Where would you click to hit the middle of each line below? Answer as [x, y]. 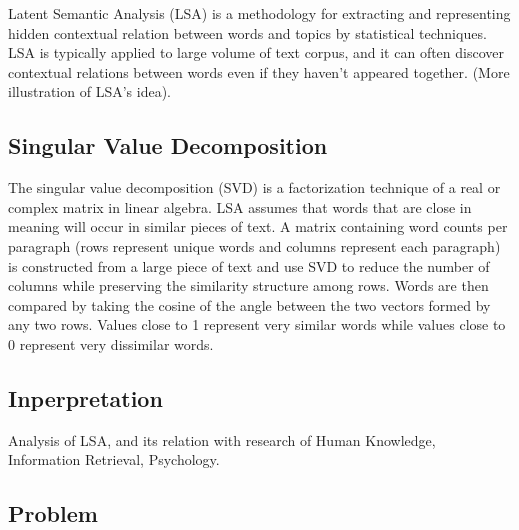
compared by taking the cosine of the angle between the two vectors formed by [249, 304]
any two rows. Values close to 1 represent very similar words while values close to [257, 324]
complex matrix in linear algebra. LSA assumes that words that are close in [240, 206]
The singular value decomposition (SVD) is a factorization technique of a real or [254, 187]
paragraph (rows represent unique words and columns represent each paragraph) [254, 245]
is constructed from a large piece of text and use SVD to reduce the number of [249, 265]
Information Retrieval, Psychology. [114, 459]
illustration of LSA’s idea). [89, 91]
